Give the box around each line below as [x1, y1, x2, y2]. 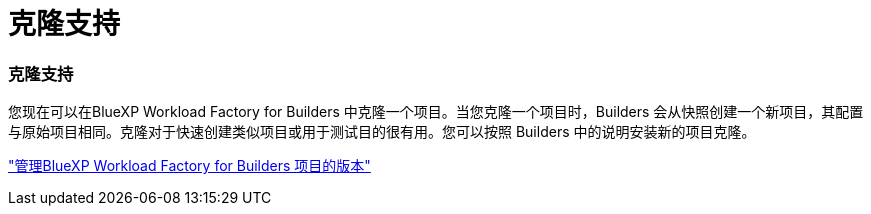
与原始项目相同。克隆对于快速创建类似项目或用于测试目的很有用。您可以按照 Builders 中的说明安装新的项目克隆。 [8, 123, 756, 141]
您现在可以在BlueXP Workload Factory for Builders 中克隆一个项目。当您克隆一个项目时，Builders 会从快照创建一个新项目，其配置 [8, 103, 864, 121]
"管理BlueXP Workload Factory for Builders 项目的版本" [8, 157, 371, 175]
